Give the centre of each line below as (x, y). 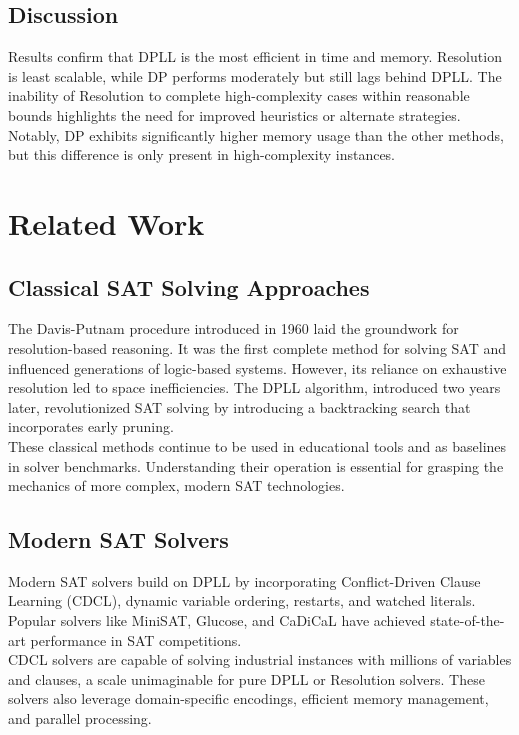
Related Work (106, 222)
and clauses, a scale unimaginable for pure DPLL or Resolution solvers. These (246, 678)
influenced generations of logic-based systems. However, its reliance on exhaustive (257, 367)
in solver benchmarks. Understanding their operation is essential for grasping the (256, 465)
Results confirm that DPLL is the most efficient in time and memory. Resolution (255, 56)
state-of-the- (467, 620)
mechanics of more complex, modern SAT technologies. (176, 485)
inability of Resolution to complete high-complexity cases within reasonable (239, 95)
